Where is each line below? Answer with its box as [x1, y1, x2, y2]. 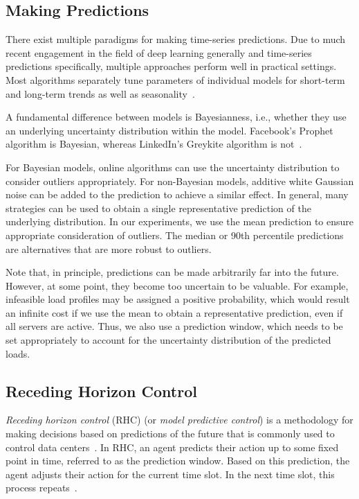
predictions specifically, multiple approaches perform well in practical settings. [6, 59, 337, 73]
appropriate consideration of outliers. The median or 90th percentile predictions [6, 227, 344, 242]
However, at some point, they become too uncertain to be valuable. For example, [6, 278, 349, 292]
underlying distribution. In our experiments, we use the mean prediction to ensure [6, 214, 354, 229]
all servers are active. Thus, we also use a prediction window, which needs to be [6, 319, 343, 333]
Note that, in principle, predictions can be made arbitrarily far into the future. [6, 265, 339, 279]
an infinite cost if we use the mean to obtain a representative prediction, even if [6, 305, 343, 319]
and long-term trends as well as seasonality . [6, 86, 195, 100]
